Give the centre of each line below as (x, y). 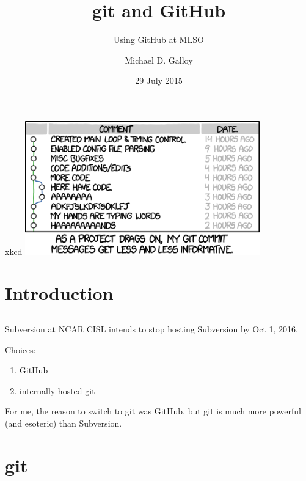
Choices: (20, 349)
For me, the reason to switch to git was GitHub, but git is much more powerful (153, 411)
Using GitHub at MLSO (159, 39)
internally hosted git (57, 390)
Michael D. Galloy (159, 60)
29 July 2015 (159, 80)
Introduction (59, 293)
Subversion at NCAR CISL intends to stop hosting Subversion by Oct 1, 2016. (151, 329)
